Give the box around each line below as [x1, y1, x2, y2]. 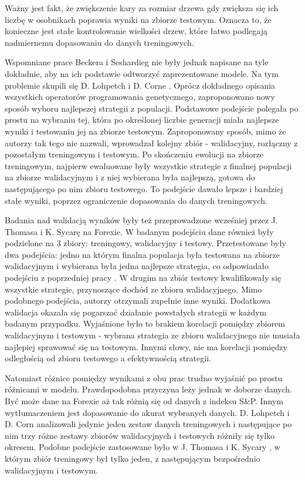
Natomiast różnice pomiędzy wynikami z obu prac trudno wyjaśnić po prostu [5, 371, 283, 384]
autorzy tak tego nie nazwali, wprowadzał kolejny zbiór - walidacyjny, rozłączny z [5, 136, 298, 149]
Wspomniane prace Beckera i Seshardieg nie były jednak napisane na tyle [5, 56, 269, 68]
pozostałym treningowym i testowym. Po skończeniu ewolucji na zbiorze [5, 148, 264, 160]
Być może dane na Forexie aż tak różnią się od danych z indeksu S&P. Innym [5, 395, 283, 407]
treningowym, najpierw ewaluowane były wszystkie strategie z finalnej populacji [5, 159, 292, 172]
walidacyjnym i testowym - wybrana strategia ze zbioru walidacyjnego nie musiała [5, 329, 300, 341]
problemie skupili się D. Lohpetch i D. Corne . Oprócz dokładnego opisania [5, 79, 276, 91]
